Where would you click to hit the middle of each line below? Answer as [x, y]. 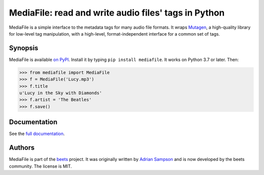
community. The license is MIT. [40, 166]
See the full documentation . [37, 134]
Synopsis [24, 48]
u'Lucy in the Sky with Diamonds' [61, 93]
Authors [22, 148]
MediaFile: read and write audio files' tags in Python [117, 13]
